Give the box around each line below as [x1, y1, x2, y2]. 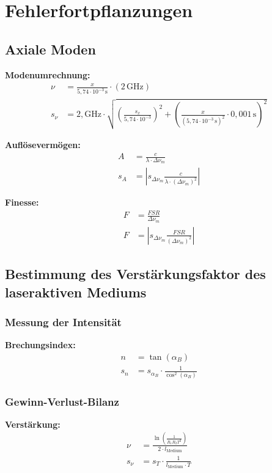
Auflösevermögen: [5, 138, 81, 151]
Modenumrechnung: [5, 68, 90, 81]
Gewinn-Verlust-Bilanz [5, 393, 119, 409]
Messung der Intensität [5, 314, 122, 329]
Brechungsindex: [5, 338, 76, 351]
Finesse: [5, 196, 39, 209]
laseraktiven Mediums [5, 282, 147, 301]
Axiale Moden [5, 39, 96, 58]
